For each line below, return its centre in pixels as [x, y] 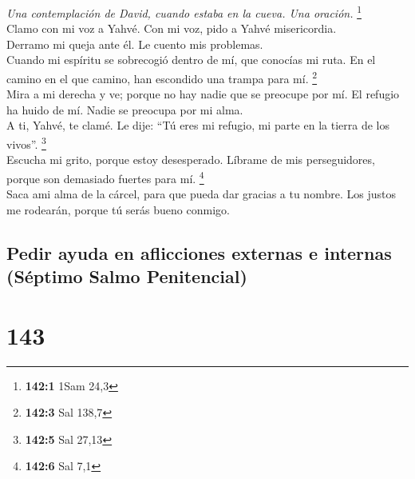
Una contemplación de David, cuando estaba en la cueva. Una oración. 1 [184, 12]
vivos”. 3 [26, 143]
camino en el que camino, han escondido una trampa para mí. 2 [162, 77]
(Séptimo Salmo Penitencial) [127, 276]
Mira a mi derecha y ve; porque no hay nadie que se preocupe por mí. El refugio [203, 94]
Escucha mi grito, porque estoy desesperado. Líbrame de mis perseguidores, [191, 160]
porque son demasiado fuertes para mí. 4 [105, 177]
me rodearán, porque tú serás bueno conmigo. [118, 209]
